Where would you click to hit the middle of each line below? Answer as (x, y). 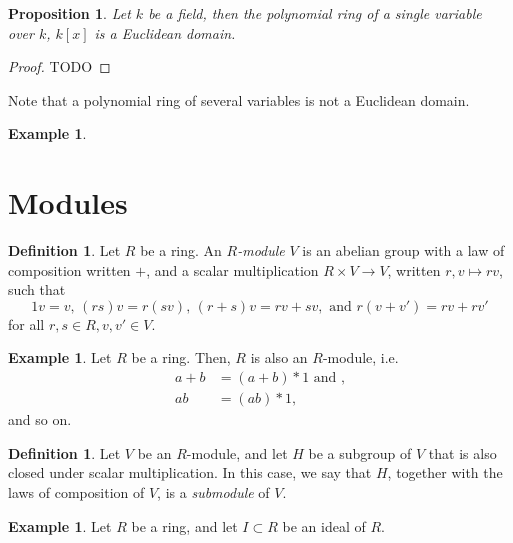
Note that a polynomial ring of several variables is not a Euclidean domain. (239, 99)
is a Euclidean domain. (165, 32)
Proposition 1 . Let (69, 13)
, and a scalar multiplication (232, 269)
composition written (69, 269)
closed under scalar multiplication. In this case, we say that (190, 472)
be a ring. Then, (181, 357)
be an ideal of (324, 525)
